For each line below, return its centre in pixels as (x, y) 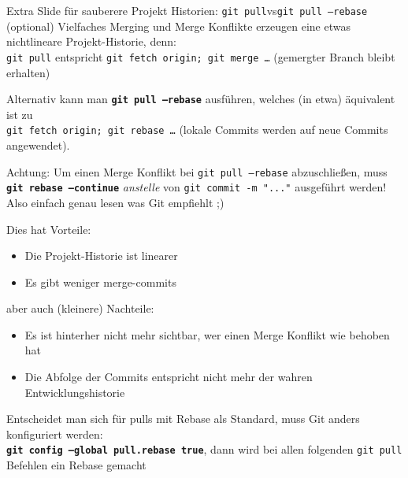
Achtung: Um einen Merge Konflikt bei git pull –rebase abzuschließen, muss (197, 171)
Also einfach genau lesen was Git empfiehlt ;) (115, 202)
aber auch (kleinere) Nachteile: (80, 308)
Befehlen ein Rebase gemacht (76, 465)
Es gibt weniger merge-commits (100, 282)
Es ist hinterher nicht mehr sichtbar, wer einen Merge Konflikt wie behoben (207, 334)
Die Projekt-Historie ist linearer (101, 256)
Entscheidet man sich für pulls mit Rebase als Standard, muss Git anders (183, 419)
